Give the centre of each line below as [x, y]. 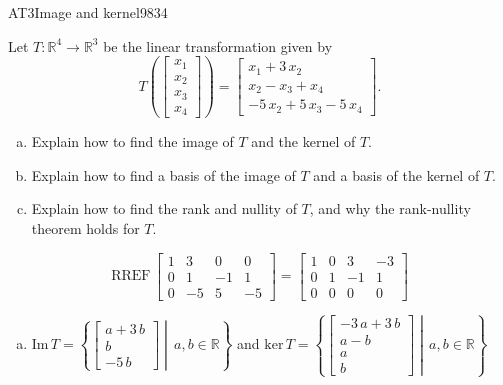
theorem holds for [85, 227]
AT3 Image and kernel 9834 [88, 12]
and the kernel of [303, 141]
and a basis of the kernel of [396, 174]
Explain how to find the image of [132, 141]
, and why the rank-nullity [390, 208]
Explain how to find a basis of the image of [163, 174]
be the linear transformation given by [218, 45]
